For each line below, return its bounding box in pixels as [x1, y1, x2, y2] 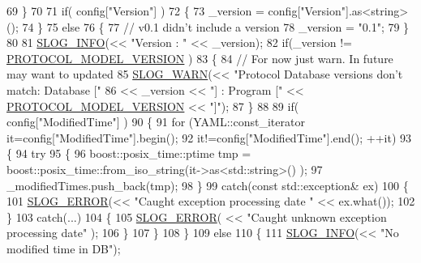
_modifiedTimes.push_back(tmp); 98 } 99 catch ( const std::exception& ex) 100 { [6, 176, 409, 193]
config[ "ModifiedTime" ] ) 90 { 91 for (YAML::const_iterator [6, 113, 305, 130]
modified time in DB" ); [6, 240, 121, 257]
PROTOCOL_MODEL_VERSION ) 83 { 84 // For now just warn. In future [6, 49, 393, 66]
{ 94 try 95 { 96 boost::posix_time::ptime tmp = [6, 145, 251, 162]
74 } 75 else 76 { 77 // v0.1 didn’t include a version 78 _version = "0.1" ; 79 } [22, 18, 410, 35]
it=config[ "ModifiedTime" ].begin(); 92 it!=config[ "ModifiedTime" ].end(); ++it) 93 [6, 129, 412, 146]
